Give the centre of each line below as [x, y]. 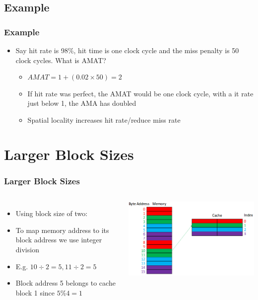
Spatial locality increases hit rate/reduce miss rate [104, 119]
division [27, 249]
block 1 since [35, 292]
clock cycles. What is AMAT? [61, 60]
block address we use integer [59, 240]
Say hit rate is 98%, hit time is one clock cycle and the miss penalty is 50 [127, 50]
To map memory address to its [62, 230]
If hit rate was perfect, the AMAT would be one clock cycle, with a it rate [140, 93]
